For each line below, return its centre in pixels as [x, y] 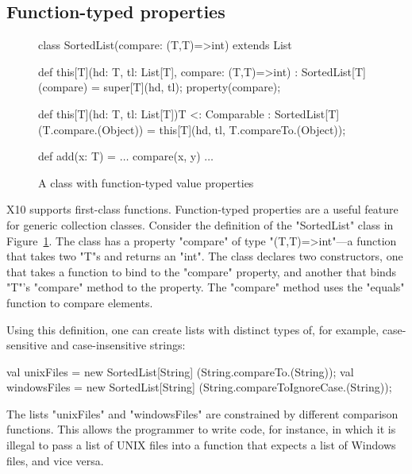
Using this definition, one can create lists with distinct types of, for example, [193, 329]
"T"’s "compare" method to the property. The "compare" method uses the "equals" [206, 287]
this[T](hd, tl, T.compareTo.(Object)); [252, 129]
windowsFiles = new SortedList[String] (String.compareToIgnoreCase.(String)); [199, 387]
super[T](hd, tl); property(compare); [192, 87]
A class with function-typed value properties [146, 182]
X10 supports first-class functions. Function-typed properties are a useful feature [202, 209]
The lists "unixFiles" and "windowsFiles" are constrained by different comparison [202, 413]
